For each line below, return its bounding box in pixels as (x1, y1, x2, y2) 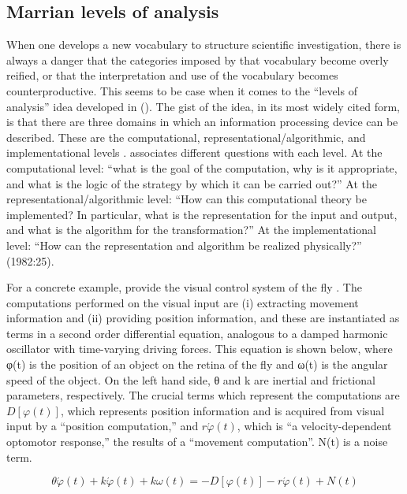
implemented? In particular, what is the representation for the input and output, (6, 206, 398, 222)
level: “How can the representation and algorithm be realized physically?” (6, 236, 362, 253)
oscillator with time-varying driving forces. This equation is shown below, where (6, 340, 393, 357)
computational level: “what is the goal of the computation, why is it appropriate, (6, 159, 398, 176)
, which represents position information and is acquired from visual (60, 402, 385, 418)
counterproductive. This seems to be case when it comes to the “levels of (6, 82, 357, 98)
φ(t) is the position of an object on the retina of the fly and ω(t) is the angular (6, 356, 388, 373)
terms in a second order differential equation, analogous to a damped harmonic (6, 325, 388, 341)
